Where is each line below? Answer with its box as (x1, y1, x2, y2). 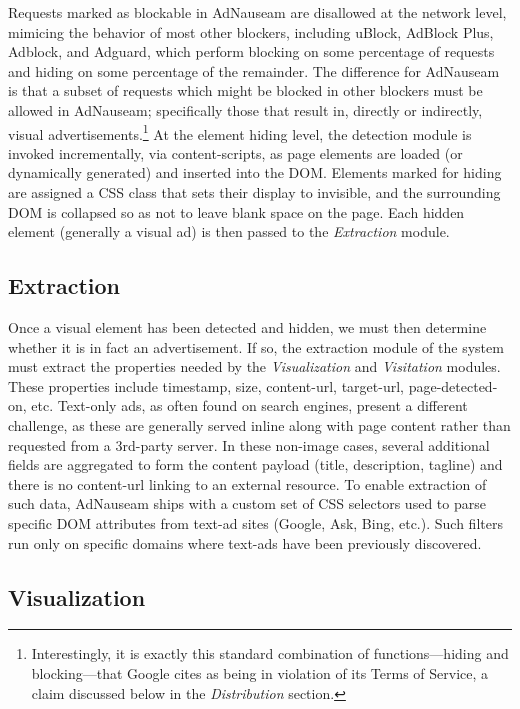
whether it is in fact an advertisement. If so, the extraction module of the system (8, 336, 504, 357)
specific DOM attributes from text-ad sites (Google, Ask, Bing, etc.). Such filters (8, 512, 503, 533)
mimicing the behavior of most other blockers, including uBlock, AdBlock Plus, (8, 21, 494, 42)
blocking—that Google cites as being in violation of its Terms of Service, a (31, 662, 489, 683)
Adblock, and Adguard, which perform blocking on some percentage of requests (8, 41, 495, 62)
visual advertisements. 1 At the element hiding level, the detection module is (8, 120, 472, 144)
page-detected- (408, 375, 498, 396)
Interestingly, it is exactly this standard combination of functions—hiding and (31, 643, 509, 664)
